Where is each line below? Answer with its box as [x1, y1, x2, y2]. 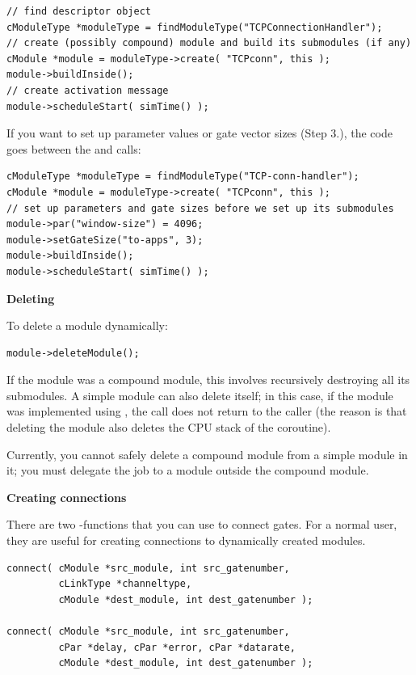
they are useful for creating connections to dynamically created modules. [6, 532, 366, 549]
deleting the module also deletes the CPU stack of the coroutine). [6, 419, 331, 436]
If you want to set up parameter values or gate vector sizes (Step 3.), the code [6, 124, 393, 141]
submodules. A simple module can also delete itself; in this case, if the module [6, 386, 393, 403]
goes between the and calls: [6, 140, 141, 157]
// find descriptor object [6, 6, 151, 17]
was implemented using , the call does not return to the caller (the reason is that [6, 403, 407, 420]
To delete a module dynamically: [6, 317, 168, 334]
